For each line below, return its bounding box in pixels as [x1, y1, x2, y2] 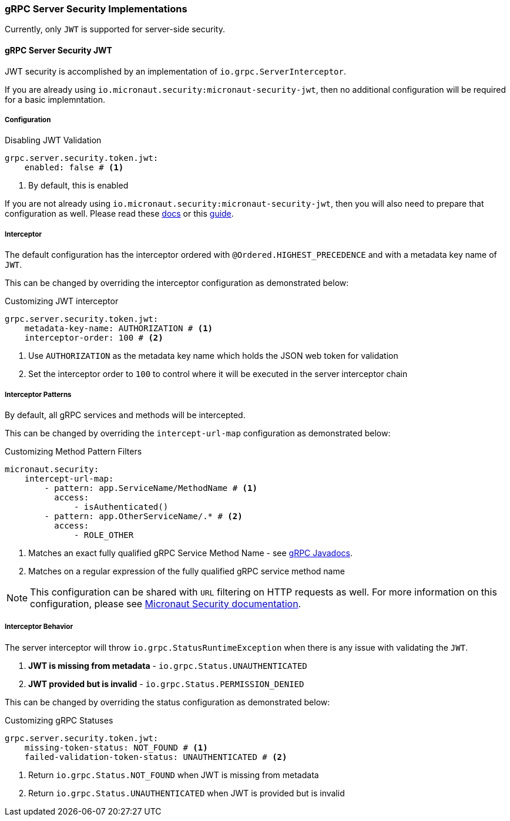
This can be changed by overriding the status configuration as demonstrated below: [5, 696, 330, 707]
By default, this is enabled [28, 180, 129, 191]
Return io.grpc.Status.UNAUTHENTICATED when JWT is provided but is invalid [28, 788, 345, 798]
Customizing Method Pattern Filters [5, 446, 142, 456]
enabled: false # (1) [24, 163, 124, 173]
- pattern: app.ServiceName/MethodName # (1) [44, 483, 257, 493]
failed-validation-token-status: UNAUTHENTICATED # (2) [24, 752, 287, 762]
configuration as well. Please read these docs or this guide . [5, 208, 234, 219]
